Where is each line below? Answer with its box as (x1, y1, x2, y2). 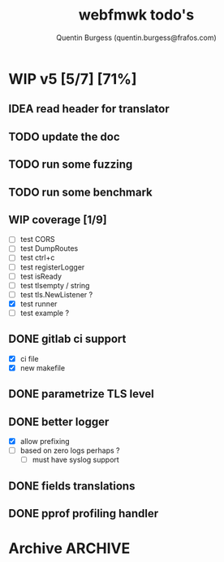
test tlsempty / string (19, 280, 90, 290)
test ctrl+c (19, 252, 55, 262)
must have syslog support (32, 454, 119, 465)
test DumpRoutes (19, 244, 79, 253)
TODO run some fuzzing (8, 157, 133, 172)
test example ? (19, 308, 70, 318)
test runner (19, 299, 58, 309)
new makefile (19, 362, 66, 372)
